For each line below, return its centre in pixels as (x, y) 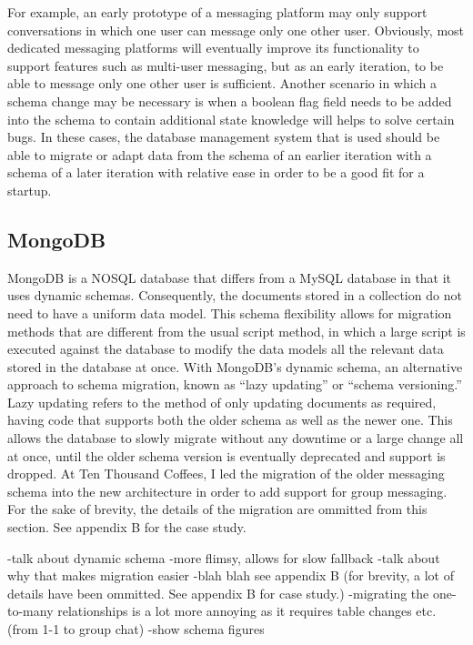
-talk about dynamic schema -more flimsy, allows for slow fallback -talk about (224, 557)
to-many (30, 611)
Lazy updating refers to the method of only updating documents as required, (222, 402)
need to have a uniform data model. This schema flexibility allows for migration (230, 312)
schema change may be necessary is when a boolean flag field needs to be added (230, 101)
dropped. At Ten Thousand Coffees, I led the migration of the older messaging (226, 474)
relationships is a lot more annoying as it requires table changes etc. (247, 611)
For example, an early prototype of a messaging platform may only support (217, 12)
